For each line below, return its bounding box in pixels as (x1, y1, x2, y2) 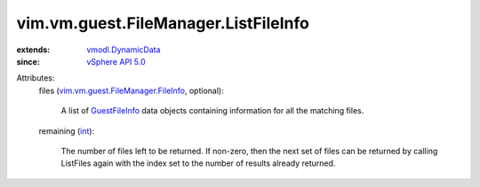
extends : (16, 44, 51, 55)
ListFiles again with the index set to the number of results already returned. (60, 158, 336, 168)
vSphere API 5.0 (86, 56, 146, 66)
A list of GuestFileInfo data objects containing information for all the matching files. (60, 105, 364, 116)
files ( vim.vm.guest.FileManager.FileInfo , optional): (38, 85, 224, 96)
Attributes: (16, 73, 55, 83)
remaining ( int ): (38, 125, 95, 136)
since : (16, 56, 40, 66)
